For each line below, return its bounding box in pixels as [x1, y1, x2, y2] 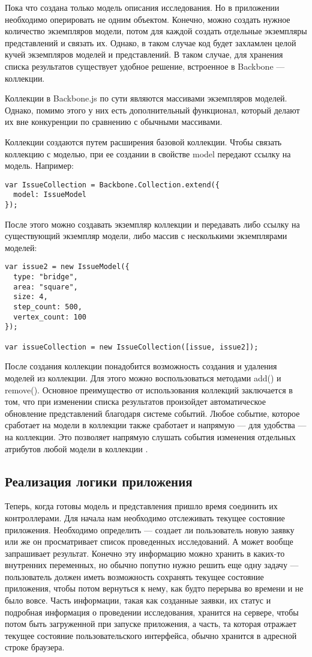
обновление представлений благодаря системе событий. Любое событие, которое [5, 407, 300, 419]
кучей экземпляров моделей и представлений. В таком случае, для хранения [5, 48, 283, 61]
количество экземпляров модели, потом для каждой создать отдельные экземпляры [5, 25, 307, 37]
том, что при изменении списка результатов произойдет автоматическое [5, 395, 266, 408]
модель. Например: [5, 159, 74, 172]
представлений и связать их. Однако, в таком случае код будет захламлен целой [5, 36, 296, 49]
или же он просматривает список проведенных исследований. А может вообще [5, 535, 293, 548]
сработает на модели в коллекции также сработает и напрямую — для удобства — [5, 419, 307, 431]
